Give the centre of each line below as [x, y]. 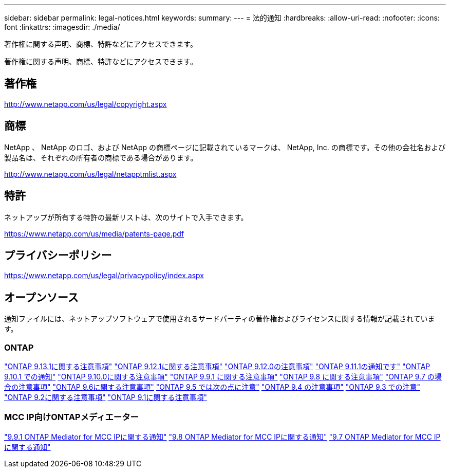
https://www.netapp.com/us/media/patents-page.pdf [94, 233]
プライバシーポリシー [58, 255]
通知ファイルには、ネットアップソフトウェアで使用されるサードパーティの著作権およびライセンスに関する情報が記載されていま [220, 319]
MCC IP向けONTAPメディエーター [71, 417]
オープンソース [41, 297]
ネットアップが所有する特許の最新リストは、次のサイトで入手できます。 [126, 217]
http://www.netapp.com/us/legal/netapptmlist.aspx [90, 174]
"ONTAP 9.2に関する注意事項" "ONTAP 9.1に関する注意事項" [106, 397]
